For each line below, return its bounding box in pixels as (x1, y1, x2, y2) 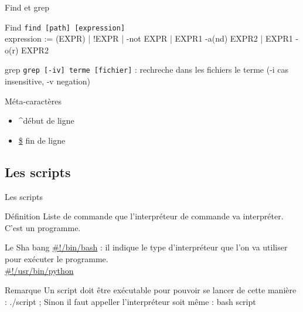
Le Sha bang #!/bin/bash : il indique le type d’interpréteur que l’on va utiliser (5, 241, 288, 253)
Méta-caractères (5, 94, 62, 107)
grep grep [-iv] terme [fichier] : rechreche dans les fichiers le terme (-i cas (5, 63, 289, 76)
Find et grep (5, 1, 50, 13)
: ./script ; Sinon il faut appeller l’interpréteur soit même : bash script (5, 295, 256, 307)
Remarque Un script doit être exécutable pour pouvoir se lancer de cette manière (5, 284, 297, 296)
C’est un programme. (5, 221, 81, 233)
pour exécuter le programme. (5, 253, 108, 265)
